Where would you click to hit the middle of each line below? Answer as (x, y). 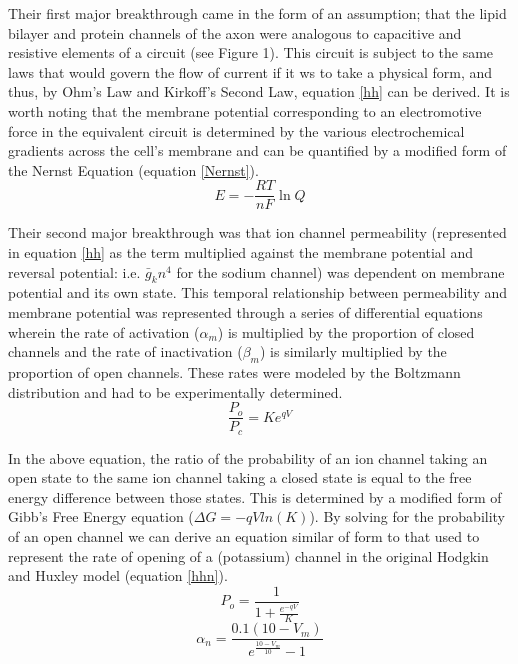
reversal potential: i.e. (74, 271)
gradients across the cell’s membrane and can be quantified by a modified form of (257, 150)
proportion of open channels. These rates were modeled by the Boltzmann (234, 371)
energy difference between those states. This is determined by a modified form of (255, 496)
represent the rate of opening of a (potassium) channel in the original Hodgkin (248, 555)
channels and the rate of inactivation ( (125, 351)
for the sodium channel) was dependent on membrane (340, 271)
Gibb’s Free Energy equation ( (101, 516)
